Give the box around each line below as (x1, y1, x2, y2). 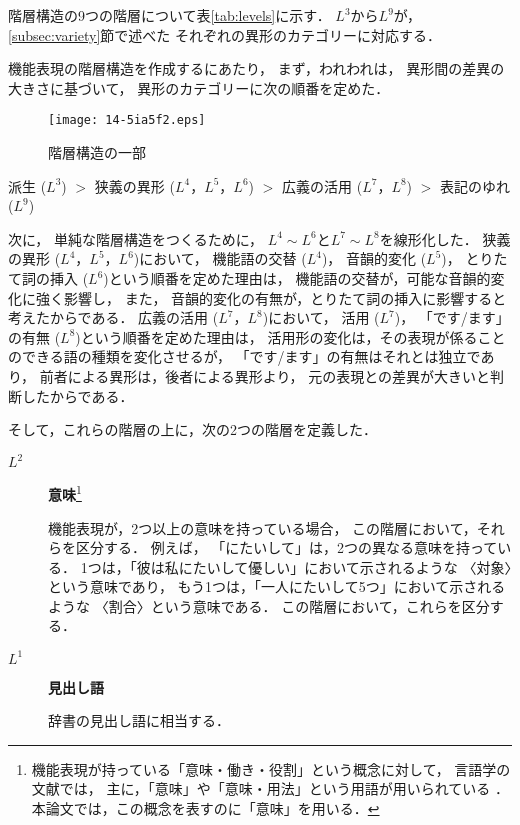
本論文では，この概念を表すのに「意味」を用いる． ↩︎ (31, 797, 380, 818)
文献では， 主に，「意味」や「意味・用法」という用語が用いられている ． (31, 778, 509, 799)
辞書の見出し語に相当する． (48, 710, 230, 731)
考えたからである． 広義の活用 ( (8, 307, 219, 328)
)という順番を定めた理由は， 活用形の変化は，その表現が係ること (75, 326, 506, 347)
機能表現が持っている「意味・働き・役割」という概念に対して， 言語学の (31, 758, 511, 779)
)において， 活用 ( (262, 307, 380, 328)
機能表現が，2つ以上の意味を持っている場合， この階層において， (48, 517, 477, 538)
